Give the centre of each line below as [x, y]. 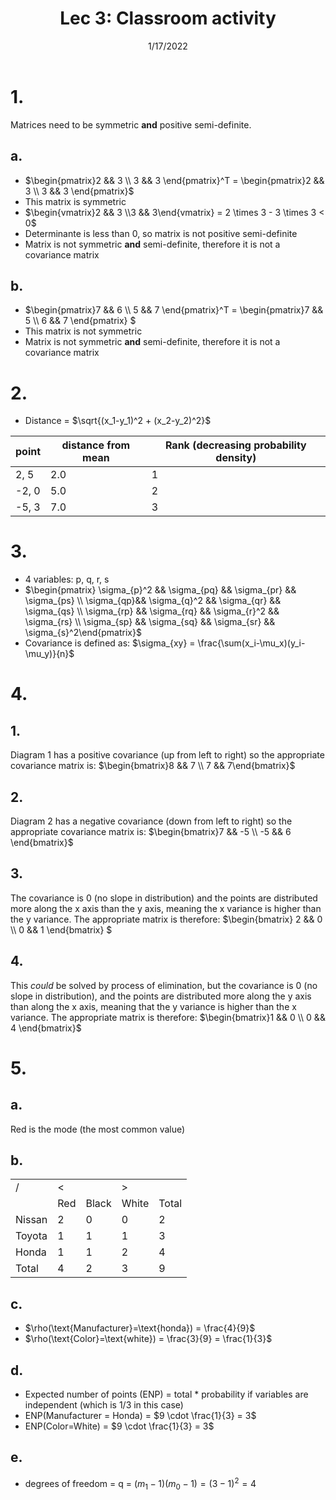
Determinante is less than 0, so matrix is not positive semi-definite [161, 233]
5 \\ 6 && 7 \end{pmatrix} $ [80, 321]
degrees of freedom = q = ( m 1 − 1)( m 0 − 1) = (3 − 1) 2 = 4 [140, 1483]
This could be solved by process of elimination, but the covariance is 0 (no [164, 985]
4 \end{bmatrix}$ [46, 1028]
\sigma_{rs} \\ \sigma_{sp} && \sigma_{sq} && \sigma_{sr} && [150, 622]
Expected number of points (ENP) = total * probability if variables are [166, 1394]
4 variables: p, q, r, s [67, 579]
